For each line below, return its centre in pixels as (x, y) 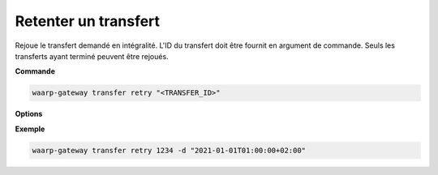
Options (29, 114)
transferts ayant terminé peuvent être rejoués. (92, 56)
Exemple (30, 129)
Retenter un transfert (88, 21)
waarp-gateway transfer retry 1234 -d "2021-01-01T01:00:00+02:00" (169, 150)
